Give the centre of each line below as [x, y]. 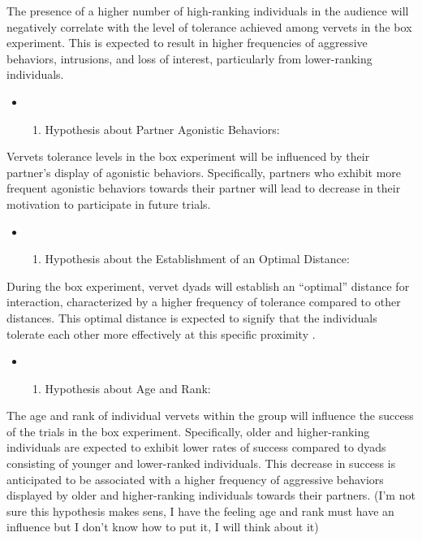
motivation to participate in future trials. [109, 203]
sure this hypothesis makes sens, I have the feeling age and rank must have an [200, 511]
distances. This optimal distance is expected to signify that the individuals [192, 317]
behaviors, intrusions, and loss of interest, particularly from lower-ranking [189, 58]
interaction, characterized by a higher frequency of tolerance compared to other [204, 302]
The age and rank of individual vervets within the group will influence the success [210, 415]
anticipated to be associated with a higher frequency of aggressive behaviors [195, 479]
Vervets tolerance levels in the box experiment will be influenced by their [188, 156]
